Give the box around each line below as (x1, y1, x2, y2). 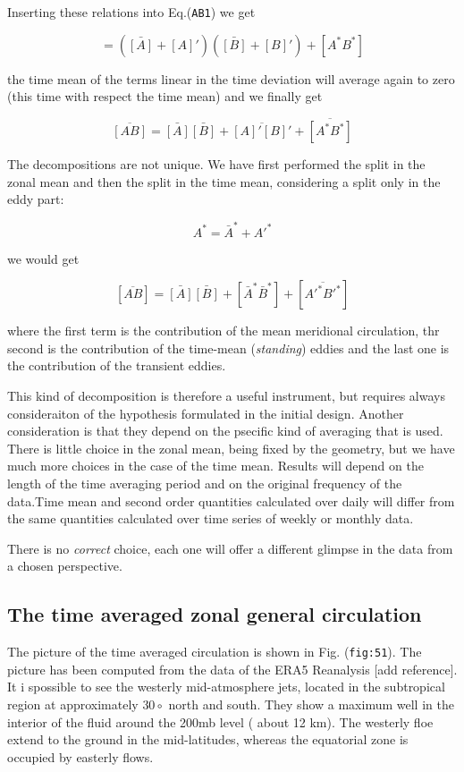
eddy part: (7, 190, 64, 208)
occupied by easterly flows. (7, 747, 154, 766)
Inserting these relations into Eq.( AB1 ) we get (7, 3, 256, 21)
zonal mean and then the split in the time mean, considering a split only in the (7, 172, 441, 191)
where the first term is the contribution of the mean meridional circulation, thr (7, 321, 440, 340)
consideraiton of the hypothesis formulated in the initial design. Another (7, 403, 404, 422)
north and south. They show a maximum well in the (168, 694, 454, 713)
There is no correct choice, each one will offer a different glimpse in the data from (7, 539, 453, 557)
